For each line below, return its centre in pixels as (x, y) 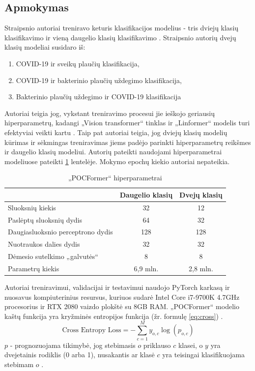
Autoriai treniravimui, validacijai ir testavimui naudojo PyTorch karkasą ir (117, 287)
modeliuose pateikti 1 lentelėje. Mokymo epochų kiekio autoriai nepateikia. (117, 161)
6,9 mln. (146, 268)
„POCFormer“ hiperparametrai (115, 178)
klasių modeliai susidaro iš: (45, 47)
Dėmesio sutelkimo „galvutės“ (53, 256)
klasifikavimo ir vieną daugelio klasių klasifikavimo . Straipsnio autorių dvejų (120, 37)
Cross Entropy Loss (92, 330)
